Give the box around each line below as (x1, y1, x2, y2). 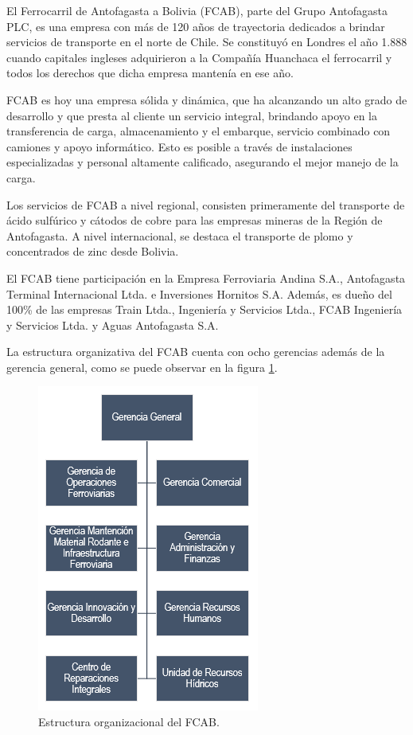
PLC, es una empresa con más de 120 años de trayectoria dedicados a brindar (6, 18, 385, 34)
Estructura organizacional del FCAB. (38, 713, 220, 730)
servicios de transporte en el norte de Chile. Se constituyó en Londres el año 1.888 (6, 33, 407, 50)
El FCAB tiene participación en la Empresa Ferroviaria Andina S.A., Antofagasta (6, 269, 406, 286)
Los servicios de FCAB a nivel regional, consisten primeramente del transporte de (6, 196, 405, 213)
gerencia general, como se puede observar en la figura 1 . (6, 358, 278, 375)
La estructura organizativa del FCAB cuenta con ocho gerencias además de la (6, 343, 385, 360)
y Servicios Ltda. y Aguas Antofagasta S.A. (6, 316, 219, 333)
